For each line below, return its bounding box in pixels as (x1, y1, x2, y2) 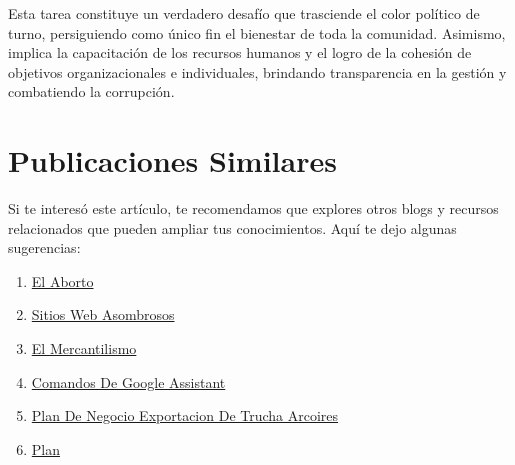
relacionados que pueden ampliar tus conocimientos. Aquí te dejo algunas (8, 217, 457, 238)
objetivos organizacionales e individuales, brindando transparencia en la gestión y (8, 61, 507, 82)
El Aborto (31, 270, 94, 291)
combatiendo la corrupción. (8, 81, 175, 102)
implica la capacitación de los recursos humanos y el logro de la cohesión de (8, 42, 472, 63)
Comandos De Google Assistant (31, 371, 226, 392)
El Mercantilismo (31, 338, 137, 359)
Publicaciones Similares (8, 140, 337, 181)
